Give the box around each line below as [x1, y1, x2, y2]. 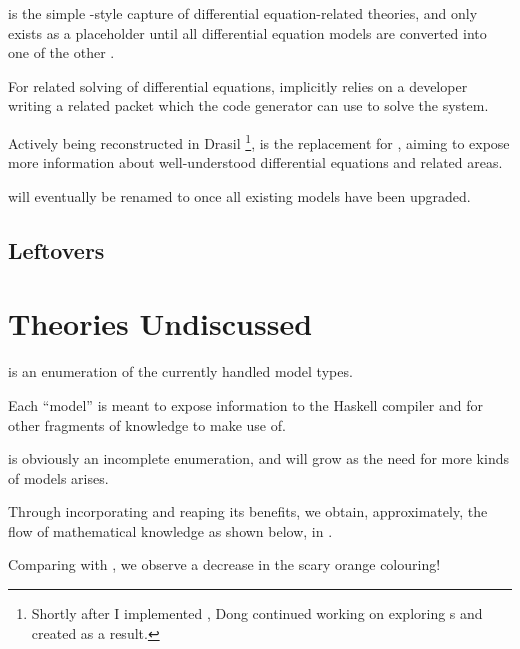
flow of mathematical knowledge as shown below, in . [8, 520, 333, 541]
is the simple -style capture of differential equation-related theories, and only [8, 3, 478, 23]
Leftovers [8, 234, 105, 265]
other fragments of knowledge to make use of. [8, 414, 286, 435]
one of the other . [8, 42, 115, 63]
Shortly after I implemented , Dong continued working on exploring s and [31, 603, 483, 624]
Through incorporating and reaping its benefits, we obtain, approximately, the [8, 501, 488, 522]
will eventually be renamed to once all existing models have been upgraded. [8, 185, 471, 206]
